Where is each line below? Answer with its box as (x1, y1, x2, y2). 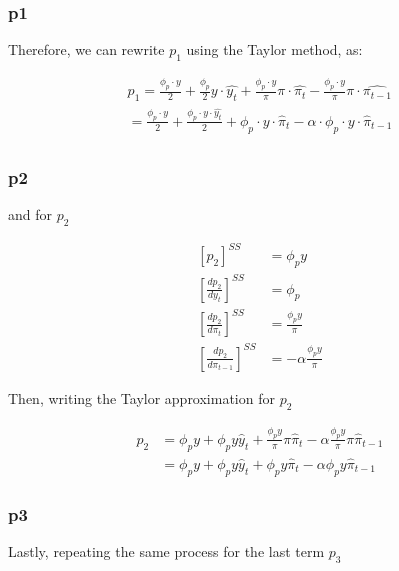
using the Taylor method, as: (186, 39, 363, 60)
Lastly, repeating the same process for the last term (8, 540, 325, 561)
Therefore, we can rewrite (8, 39, 165, 60)
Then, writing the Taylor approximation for (8, 387, 275, 408)
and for (8, 204, 53, 225)
